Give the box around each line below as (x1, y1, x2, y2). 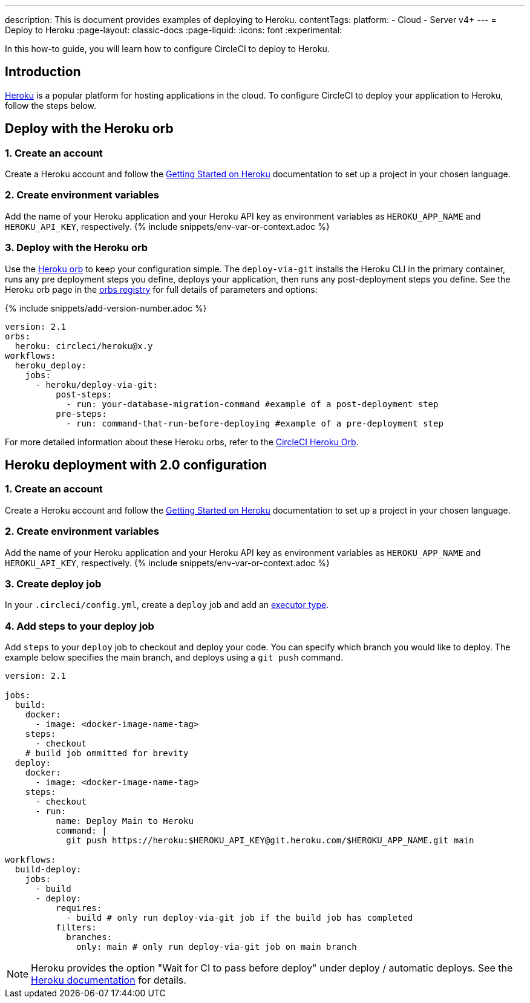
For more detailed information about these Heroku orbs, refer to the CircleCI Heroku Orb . (5, 436, 359, 447)
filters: (56, 923, 97, 933)
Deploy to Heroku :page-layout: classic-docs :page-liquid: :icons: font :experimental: (5, 25, 342, 35)
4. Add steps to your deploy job (5, 619, 154, 632)
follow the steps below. (5, 100, 97, 111)
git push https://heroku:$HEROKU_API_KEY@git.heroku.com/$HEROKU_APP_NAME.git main (66, 835, 474, 846)
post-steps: (56, 389, 113, 399)
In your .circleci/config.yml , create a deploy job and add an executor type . (5, 600, 329, 610)
